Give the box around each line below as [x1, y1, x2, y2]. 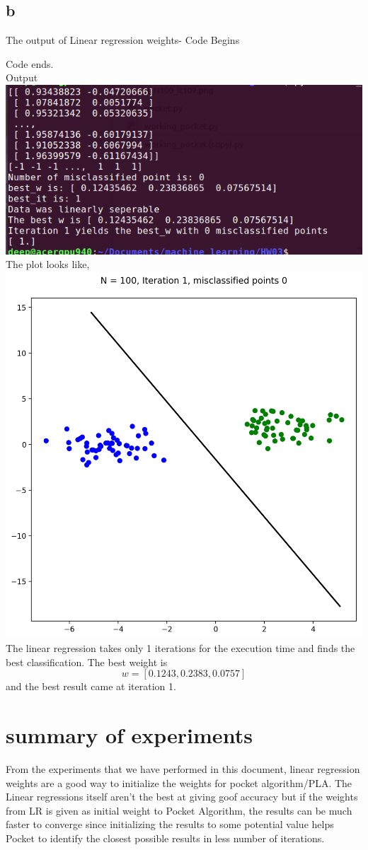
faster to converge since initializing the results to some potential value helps [6, 817, 334, 832]
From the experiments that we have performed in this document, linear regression [6, 762, 360, 776]
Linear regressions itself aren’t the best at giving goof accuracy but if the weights [6, 789, 358, 804]
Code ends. [6, 56, 54, 71]
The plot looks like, [6, 257, 90, 272]
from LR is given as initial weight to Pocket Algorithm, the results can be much [6, 803, 352, 817]
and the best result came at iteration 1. [6, 679, 176, 694]
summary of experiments [6, 721, 253, 750]
